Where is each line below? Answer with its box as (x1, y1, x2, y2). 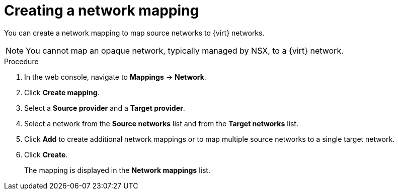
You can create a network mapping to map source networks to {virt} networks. (4, 28, 265, 37)
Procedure (4, 57, 39, 66)
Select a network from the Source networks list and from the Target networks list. (24, 119, 298, 128)
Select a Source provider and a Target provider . (24, 103, 185, 112)
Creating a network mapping (4, 2, 199, 19)
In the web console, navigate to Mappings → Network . (24, 72, 206, 81)
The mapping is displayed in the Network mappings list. (24, 165, 210, 174)
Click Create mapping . (24, 88, 100, 97)
